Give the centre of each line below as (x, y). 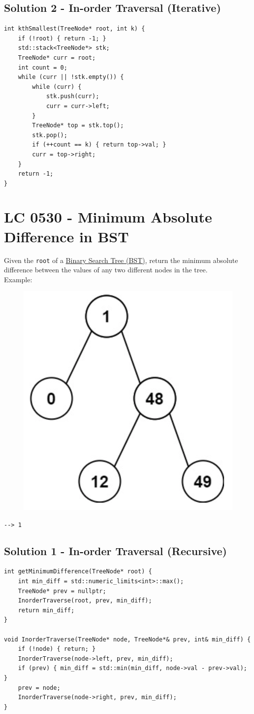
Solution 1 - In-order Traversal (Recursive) (115, 550)
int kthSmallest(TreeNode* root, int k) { (75, 29)
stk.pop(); (50, 135)
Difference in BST (66, 236)
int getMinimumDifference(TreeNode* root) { (78, 572)
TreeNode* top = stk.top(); (78, 126)
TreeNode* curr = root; (57, 57)
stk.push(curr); (73, 96)
